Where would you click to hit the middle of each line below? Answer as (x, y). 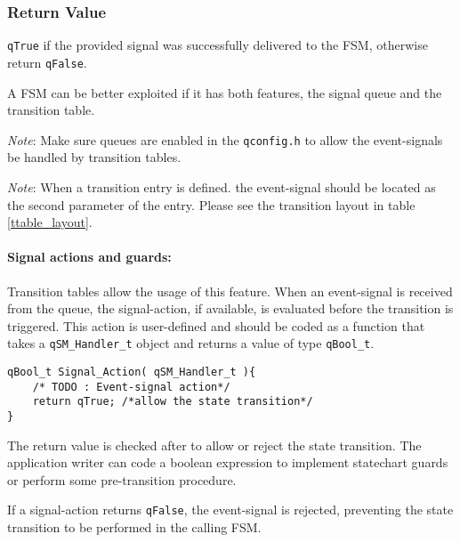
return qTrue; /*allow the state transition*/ (173, 402)
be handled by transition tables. (94, 157)
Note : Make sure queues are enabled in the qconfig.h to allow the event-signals (225, 139)
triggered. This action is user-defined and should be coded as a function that (216, 325)
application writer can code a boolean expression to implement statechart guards (228, 462)
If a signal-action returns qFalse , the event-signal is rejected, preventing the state (230, 510)
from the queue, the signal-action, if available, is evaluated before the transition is (230, 308)
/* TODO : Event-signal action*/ (131, 387)
